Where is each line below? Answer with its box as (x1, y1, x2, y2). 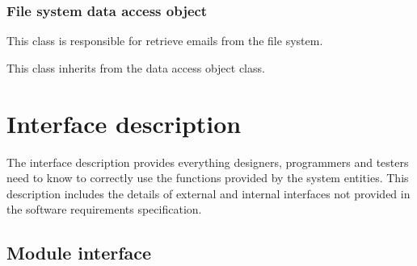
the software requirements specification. (6, 201, 202, 218)
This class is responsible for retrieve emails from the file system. (6, 32, 323, 49)
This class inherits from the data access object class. (6, 59, 265, 76)
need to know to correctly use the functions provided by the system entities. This (6, 169, 409, 186)
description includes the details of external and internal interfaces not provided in (6, 185, 411, 202)
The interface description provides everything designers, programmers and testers (6, 153, 409, 170)
